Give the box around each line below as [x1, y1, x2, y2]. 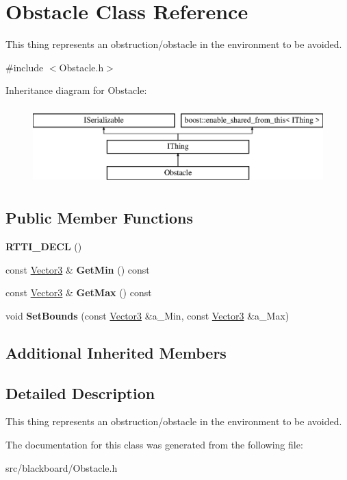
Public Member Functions [5, 207, 193, 228]
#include [5, 60, 44, 74]
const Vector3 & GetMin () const [5, 262, 150, 276]
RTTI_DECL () [5, 239, 82, 254]
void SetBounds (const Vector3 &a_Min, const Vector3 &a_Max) [5, 308, 290, 322]
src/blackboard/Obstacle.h [5, 460, 118, 475]
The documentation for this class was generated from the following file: [5, 437, 303, 452]
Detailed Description [5, 382, 155, 403]
